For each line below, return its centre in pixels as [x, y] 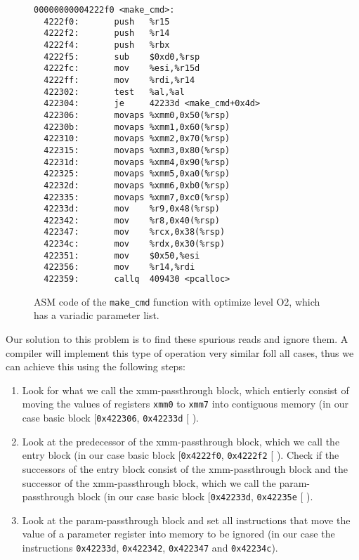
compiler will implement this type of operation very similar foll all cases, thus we [180, 352]
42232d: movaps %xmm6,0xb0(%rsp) [137, 185]
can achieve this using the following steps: [96, 366]
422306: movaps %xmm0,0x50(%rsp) [137, 115]
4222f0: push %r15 [107, 21]
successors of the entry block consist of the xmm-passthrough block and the [185, 468]
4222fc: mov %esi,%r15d [122, 69]
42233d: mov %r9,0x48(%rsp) [132, 209]
